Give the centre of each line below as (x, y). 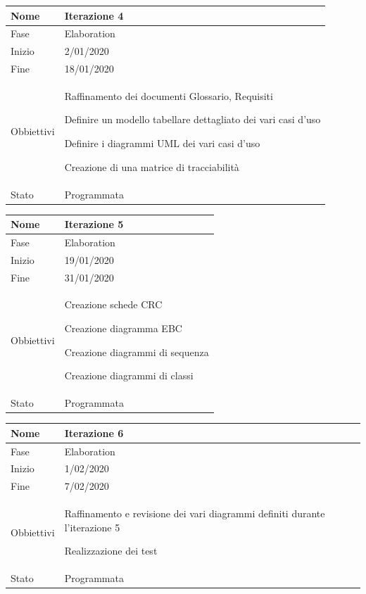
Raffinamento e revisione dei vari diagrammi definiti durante (195, 513)
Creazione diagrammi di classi (129, 375)
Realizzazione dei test (111, 551)
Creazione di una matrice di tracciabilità (152, 166)
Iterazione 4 (94, 15)
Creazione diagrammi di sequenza (137, 352)
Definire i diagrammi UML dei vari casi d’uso (162, 143)
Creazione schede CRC (113, 304)
